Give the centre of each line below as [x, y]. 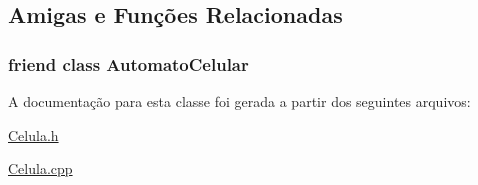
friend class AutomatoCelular [128, 63]
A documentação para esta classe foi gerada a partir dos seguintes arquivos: [239, 101]
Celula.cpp [40, 168]
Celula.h [33, 134]
